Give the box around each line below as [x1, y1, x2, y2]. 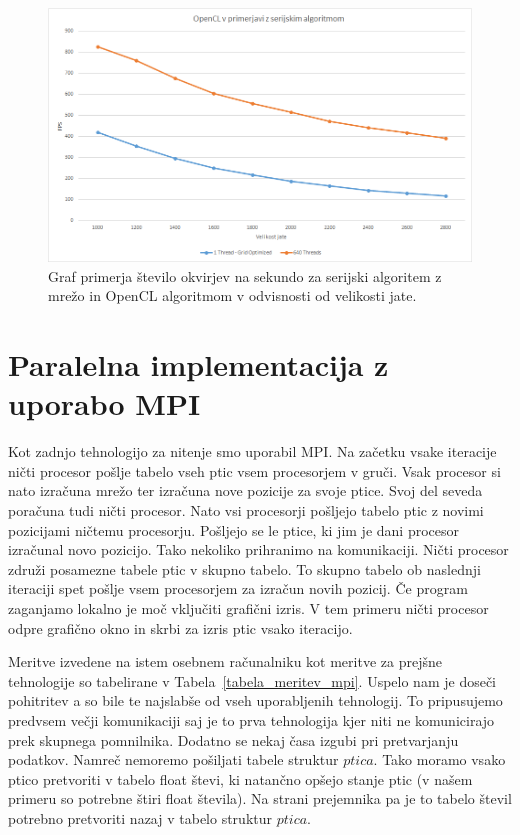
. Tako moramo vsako [373, 749, 506, 770]
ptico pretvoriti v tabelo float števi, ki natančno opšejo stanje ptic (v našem [8, 768, 473, 789]
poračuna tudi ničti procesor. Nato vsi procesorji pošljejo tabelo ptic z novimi [8, 500, 484, 520]
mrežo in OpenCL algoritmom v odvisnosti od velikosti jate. [48, 285, 417, 306]
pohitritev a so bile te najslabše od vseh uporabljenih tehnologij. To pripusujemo [8, 690, 503, 711]
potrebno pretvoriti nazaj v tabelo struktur [8, 807, 272, 828]
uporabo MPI [8, 383, 201, 424]
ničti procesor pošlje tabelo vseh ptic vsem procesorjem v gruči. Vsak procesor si [8, 460, 501, 481]
